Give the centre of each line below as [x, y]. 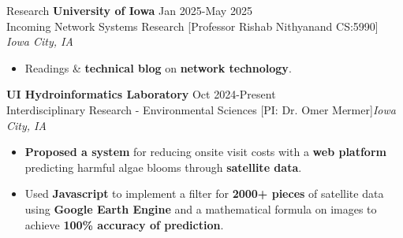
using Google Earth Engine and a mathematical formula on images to [201, 208]
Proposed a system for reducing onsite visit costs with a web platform [205, 152]
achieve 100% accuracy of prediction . [124, 224]
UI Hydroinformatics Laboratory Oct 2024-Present [141, 94]
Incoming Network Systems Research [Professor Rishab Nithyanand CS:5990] [192, 26]
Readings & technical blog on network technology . [158, 67]
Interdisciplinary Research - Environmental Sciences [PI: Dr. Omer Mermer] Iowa [201, 109]
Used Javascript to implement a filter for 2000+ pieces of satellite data [204, 193]
